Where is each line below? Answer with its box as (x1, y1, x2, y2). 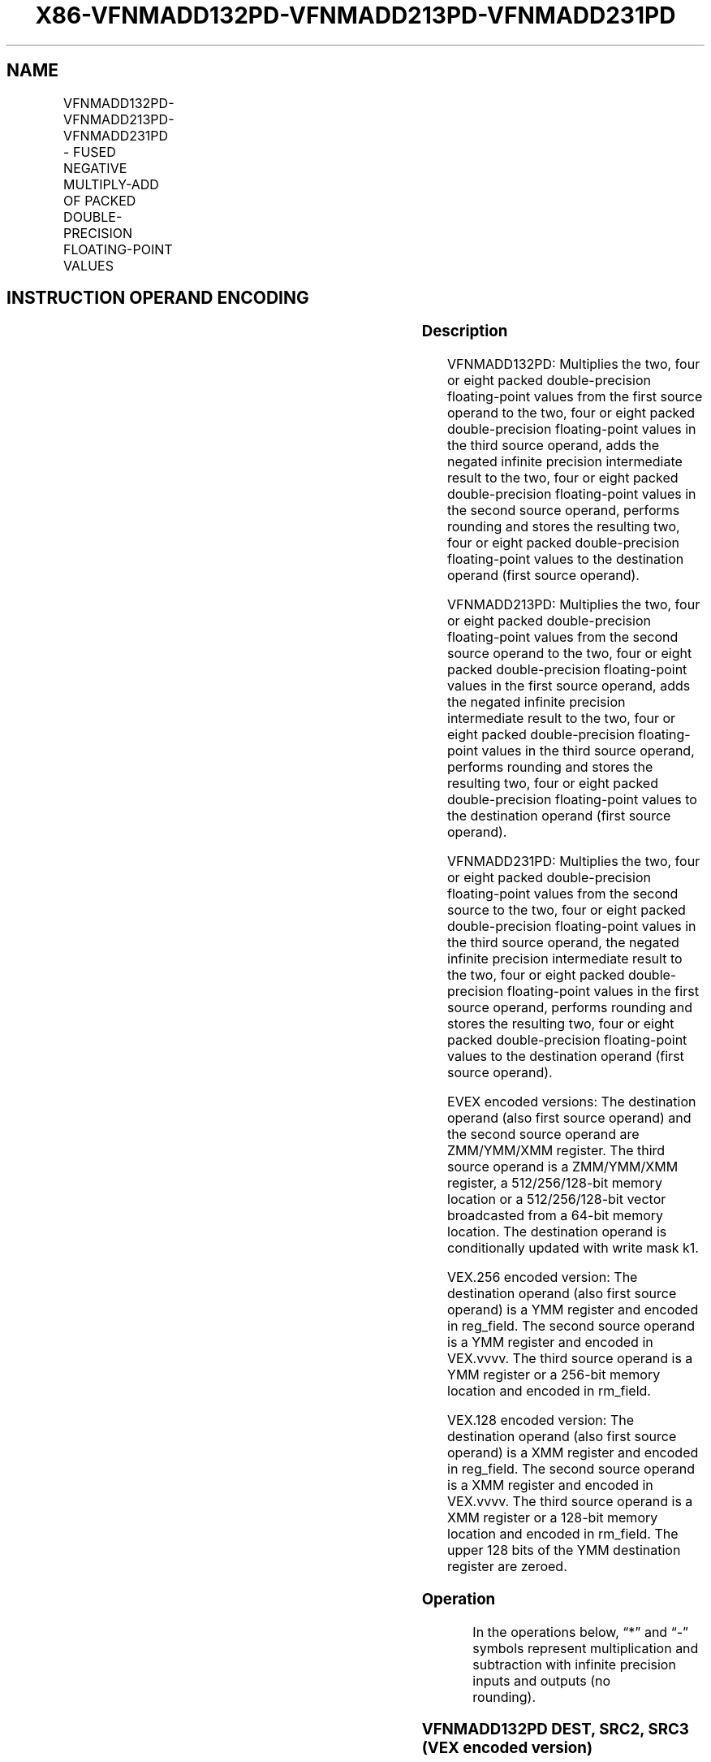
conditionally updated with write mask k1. (447, 1240, 699, 1257)
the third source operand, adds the (447, 437, 660, 454)
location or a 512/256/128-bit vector (447, 1191, 666, 1208)
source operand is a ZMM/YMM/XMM (447, 1158, 679, 1175)
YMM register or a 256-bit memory (447, 1366, 661, 1383)
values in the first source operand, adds (447, 678, 691, 695)
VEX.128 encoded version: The (447, 1412, 635, 1429)
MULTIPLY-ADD (63, 175, 159, 193)
